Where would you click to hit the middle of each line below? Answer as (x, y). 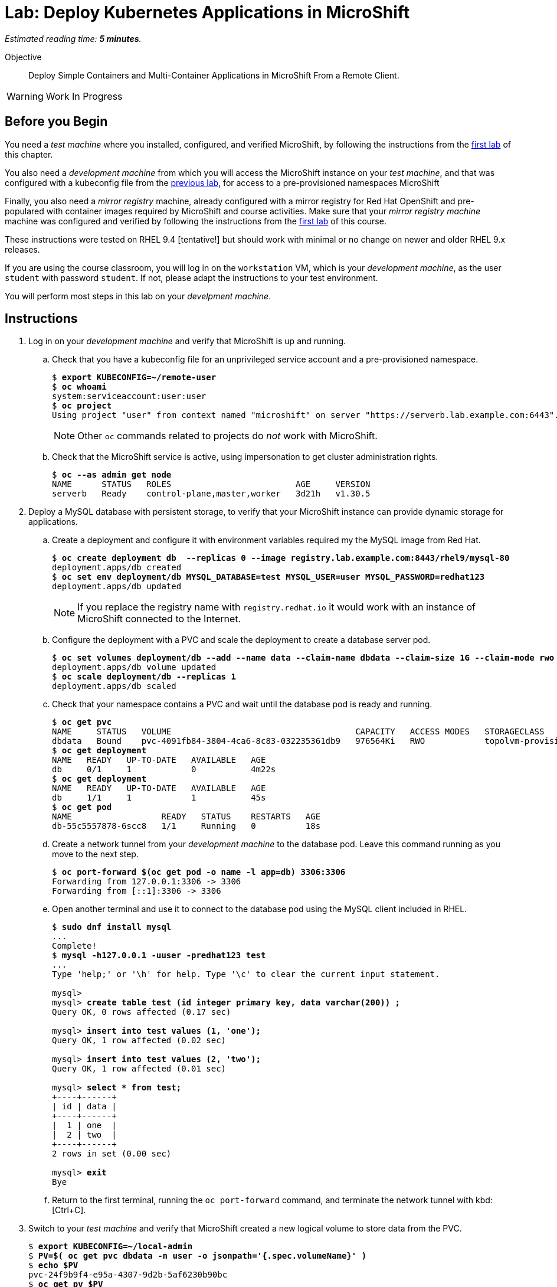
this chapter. (29, 154)
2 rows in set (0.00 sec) (112, 1154)
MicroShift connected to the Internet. (159, 619)
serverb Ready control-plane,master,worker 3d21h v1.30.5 (211, 494)
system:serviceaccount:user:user (129, 396)
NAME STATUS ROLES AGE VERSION (211, 484)
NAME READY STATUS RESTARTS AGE (186, 817)
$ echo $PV (53, 1265)
